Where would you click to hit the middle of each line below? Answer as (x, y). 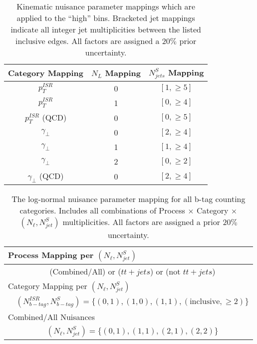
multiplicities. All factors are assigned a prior (141, 222)
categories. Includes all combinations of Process (102, 210)
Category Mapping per (48, 286)
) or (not (165, 271)
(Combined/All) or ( (85, 271)
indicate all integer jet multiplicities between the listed (106, 29)
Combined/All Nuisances (51, 317)
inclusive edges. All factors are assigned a (87, 41)
